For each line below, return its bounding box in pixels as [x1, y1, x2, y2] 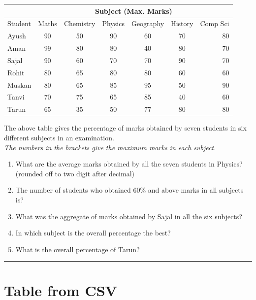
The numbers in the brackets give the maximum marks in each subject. [4, 142, 216, 152]
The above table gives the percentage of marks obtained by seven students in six [4, 123, 247, 133]
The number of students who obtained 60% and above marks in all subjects [15, 185, 244, 195]
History [171, 18, 193, 29]
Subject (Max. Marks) [95, 5, 172, 16]
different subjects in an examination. [4, 132, 114, 142]
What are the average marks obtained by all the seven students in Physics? [15, 159, 243, 169]
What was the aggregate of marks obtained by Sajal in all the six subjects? [15, 211, 242, 221]
